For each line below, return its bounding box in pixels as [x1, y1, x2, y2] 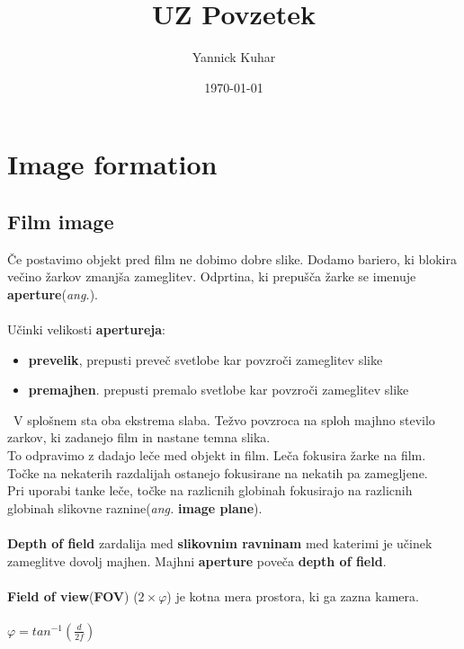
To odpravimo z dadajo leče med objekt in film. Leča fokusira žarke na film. [7, 446, 426, 465]
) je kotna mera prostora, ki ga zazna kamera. [166, 586, 419, 605]
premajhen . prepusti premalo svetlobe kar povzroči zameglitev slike [28, 380, 409, 399]
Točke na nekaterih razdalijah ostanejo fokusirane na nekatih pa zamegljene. [7, 463, 428, 482]
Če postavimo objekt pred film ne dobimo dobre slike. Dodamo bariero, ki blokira [7, 249, 457, 268]
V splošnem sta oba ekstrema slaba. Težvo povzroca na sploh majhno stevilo [13, 410, 435, 429]
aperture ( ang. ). [7, 284, 99, 303]
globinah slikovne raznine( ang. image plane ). [7, 498, 263, 517]
